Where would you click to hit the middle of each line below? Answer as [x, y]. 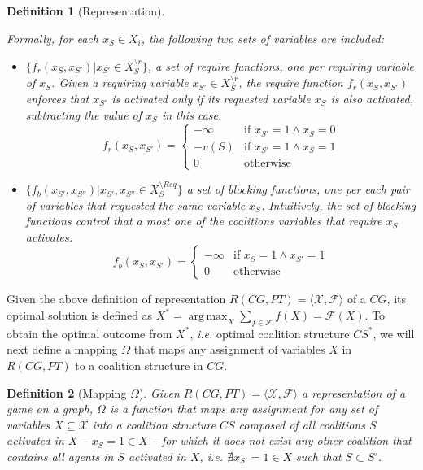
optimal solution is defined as [80, 315]
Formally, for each [52, 38]
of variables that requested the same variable [135, 205]
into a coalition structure [154, 424]
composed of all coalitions [302, 424]
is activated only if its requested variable [211, 98]
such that [319, 456]
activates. [49, 236]
